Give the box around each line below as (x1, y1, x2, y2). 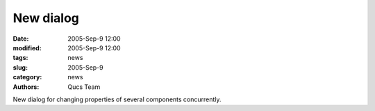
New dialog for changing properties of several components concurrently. (12, 95, 222, 103)
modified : (12, 43, 42, 52)
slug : (12, 63, 28, 72)
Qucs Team (67, 83, 101, 91)
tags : (12, 54, 28, 62)
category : (12, 73, 42, 81)
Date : (12, 34, 29, 43)
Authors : (12, 83, 40, 91)
